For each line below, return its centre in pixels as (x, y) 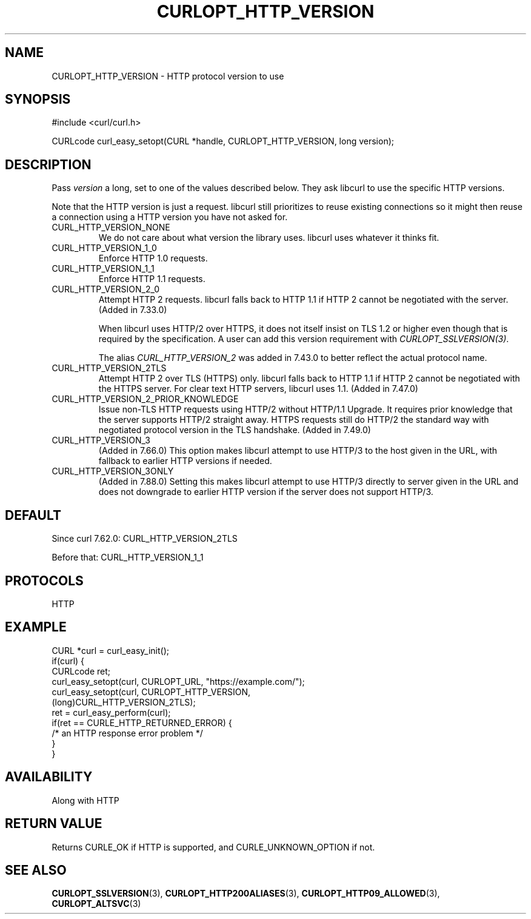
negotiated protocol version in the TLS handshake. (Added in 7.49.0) (235, 430)
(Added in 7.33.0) (133, 310)
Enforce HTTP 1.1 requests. (152, 279)
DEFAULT (33, 515)
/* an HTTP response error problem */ (127, 733)
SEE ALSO (36, 870)
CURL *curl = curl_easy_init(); (110, 650)
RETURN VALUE (54, 824)
